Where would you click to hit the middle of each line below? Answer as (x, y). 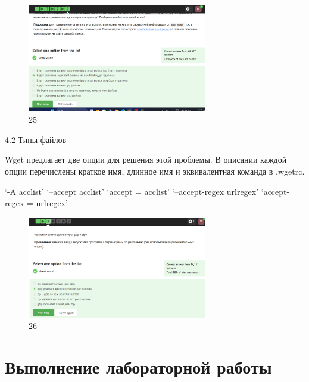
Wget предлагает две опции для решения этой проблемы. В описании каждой (146, 159)
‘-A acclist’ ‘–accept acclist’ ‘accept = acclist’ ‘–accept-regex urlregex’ (132, 191)
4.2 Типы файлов (36, 139)
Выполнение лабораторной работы (138, 367)
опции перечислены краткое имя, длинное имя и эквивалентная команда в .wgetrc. (155, 171)
